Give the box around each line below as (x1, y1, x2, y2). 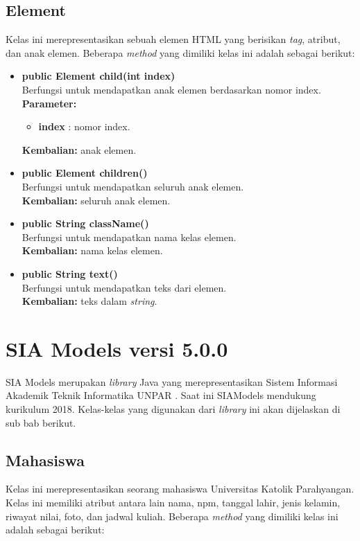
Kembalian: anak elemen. (22, 142, 137, 157)
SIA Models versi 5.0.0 (6, 334, 228, 362)
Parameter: (22, 96, 77, 110)
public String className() (22, 216, 149, 231)
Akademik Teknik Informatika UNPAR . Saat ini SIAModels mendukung (6, 388, 316, 402)
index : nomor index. (38, 119, 130, 134)
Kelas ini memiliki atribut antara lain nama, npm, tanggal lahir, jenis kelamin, (6, 495, 341, 509)
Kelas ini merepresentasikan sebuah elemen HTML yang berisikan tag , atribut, (6, 32, 341, 46)
